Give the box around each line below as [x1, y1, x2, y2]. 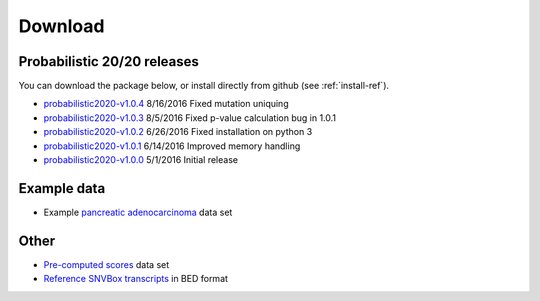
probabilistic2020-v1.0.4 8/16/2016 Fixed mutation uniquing [43, 98, 289, 110]
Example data [18, 180, 106, 197]
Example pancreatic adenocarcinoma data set [43, 206, 233, 218]
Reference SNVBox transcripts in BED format [43, 273, 229, 285]
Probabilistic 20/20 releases [18, 53, 200, 70]
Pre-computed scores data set [43, 258, 170, 270]
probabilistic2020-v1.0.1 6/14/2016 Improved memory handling [43, 140, 301, 152]
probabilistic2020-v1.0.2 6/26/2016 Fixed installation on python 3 [43, 126, 313, 138]
